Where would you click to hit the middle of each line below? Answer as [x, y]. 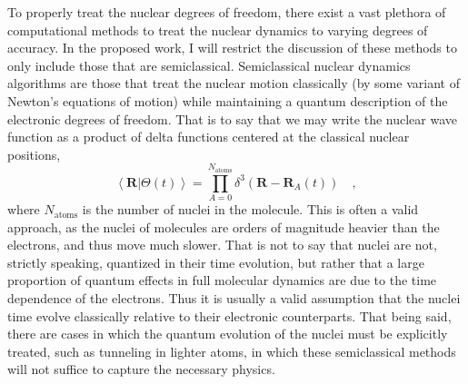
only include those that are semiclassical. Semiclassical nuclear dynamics [209, 65]
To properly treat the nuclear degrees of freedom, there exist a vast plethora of [227, 12]
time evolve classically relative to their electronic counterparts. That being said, [229, 315]
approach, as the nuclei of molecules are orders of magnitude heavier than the [224, 226]
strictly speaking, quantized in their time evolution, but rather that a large [216, 262]
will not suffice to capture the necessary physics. [141, 369]
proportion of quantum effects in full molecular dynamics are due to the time [222, 280]
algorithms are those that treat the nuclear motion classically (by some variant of [234, 83]
